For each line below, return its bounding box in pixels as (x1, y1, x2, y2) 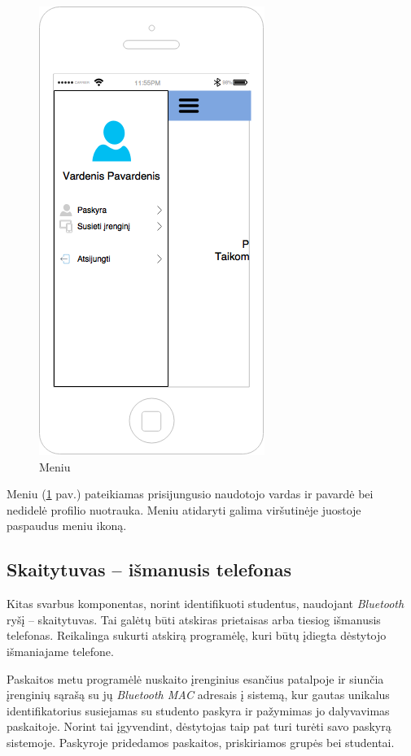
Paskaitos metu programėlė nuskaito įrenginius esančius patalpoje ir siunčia (7, 670, 384, 687)
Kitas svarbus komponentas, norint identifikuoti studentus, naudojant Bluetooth (7, 595, 404, 612)
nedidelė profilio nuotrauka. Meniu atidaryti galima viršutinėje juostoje (7, 501, 361, 518)
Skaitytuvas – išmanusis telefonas (7, 557, 292, 582)
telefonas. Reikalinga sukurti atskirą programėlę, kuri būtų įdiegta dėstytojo (7, 627, 387, 644)
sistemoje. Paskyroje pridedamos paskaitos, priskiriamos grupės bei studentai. (7, 733, 395, 750)
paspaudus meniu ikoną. (7, 517, 127, 534)
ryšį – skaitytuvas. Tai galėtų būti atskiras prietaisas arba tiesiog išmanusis (7, 610, 381, 628)
